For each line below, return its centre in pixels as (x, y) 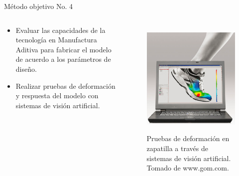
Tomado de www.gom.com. (188, 168)
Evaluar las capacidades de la (60, 30)
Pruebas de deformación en (188, 138)
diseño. (26, 69)
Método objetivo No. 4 (39, 6)
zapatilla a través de (177, 148)
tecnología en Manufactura (56, 40)
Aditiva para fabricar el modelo (63, 49)
